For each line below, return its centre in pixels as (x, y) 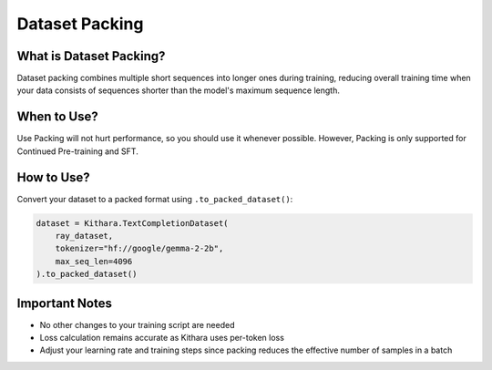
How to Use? (53, 177)
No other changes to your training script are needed (137, 324)
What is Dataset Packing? (91, 56)
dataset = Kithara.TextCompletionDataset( (132, 223)
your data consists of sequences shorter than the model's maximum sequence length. (179, 90)
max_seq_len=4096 (94, 261)
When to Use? (58, 117)
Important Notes (65, 303)
